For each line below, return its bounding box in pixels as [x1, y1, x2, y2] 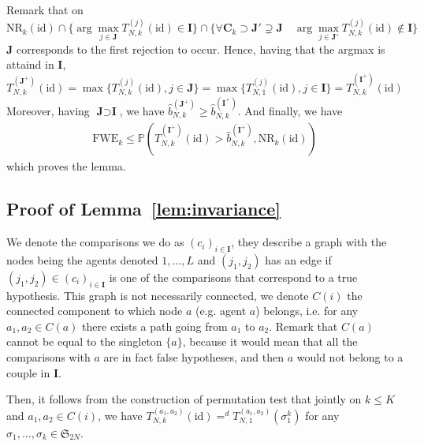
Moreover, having [6, 102, 90, 118]
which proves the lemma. [6, 158, 126, 174]
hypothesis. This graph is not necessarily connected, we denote [6, 287, 309, 303]
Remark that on [6, 2, 84, 17]
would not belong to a [296, 349, 404, 365]
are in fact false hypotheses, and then [103, 349, 285, 365]
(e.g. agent [195, 302, 247, 319]
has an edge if [265, 251, 332, 268]
